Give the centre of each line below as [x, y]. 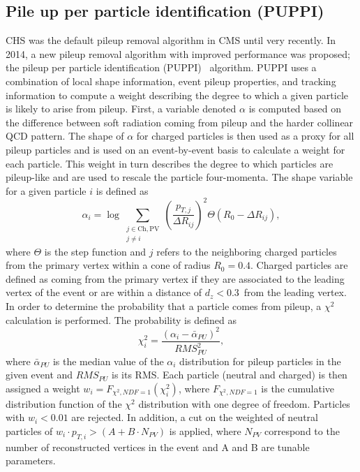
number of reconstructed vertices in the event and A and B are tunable [158, 447]
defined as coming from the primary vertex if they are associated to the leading [175, 278]
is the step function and [95, 251]
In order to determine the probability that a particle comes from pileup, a [164, 305]
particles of [29, 430]
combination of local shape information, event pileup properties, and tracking [171, 81]
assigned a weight [43, 388]
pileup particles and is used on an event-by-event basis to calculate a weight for [175, 149]
